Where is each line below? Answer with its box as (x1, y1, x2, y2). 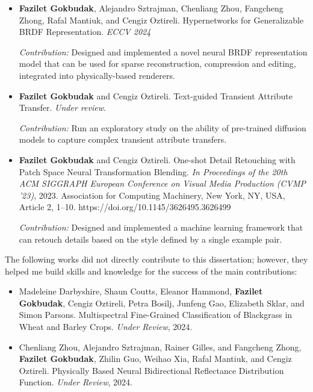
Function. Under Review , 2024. (19, 376, 132, 388)
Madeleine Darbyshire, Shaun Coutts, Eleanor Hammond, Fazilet (19, 285, 263, 297)
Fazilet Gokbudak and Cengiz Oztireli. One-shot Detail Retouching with (19, 153, 296, 166)
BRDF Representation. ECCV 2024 (19, 25, 151, 38)
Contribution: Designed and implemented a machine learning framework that (19, 220, 303, 233)
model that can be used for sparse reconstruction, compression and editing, (19, 57, 296, 70)
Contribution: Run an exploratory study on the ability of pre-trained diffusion (19, 121, 306, 134)
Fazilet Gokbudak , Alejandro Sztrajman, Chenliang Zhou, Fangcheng (19, 2, 284, 14)
